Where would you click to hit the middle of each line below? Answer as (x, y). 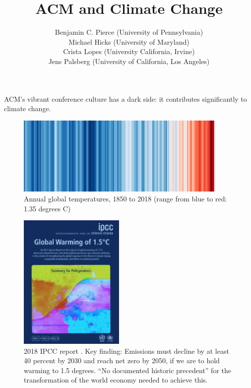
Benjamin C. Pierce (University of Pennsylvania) (129, 32)
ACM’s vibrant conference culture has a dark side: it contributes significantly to (125, 98)
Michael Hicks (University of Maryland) (129, 41)
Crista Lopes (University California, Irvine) (129, 51)
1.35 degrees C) (47, 208)
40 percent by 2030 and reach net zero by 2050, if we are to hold (122, 360)
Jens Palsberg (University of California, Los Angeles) (129, 61)
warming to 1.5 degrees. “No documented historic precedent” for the (127, 370)
